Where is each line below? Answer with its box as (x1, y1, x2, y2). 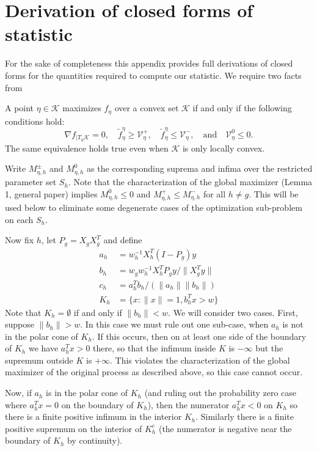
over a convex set (114, 101, 179, 114)
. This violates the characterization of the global (110, 353, 290, 366)
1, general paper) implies (5, 187, 98, 200)
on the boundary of (61, 398, 134, 411)
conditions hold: (5, 114, 65, 127)
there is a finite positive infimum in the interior (5, 410, 182, 423)
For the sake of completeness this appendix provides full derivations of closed (5, 57, 293, 70)
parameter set (5, 175, 57, 188)
